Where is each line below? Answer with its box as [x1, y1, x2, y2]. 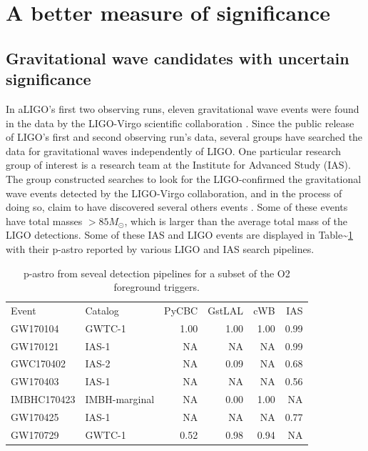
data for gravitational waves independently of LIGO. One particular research [6, 143, 342, 158]
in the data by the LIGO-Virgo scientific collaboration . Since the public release [6, 115, 354, 130]
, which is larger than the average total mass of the [124, 213, 348, 228]
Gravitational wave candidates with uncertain [6, 46, 349, 69]
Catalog [85, 302, 119, 317]
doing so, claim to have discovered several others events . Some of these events [6, 199, 348, 214]
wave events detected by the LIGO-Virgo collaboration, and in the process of [6, 185, 342, 200]
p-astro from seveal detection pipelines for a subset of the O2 [23, 265, 290, 280]
